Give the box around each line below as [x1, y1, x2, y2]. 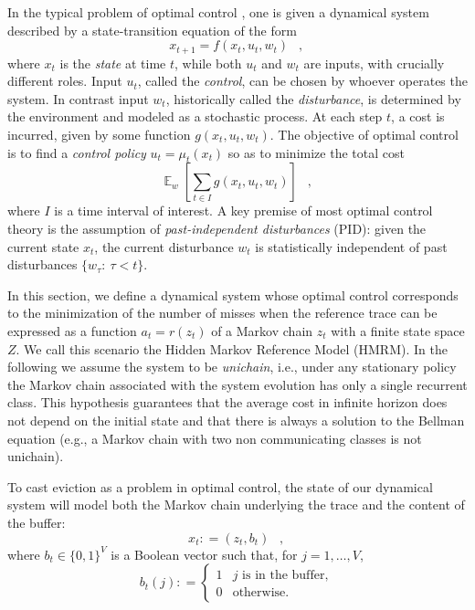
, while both [174, 53, 242, 72]
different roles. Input [7, 71, 122, 90]
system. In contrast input [7, 89, 149, 108]
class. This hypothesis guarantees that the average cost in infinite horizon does [7, 393, 448, 412]
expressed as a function [7, 321, 137, 340]
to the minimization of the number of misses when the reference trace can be [7, 303, 438, 322]
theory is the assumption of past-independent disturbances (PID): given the [7, 219, 427, 237]
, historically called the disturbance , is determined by [165, 89, 461, 108]
